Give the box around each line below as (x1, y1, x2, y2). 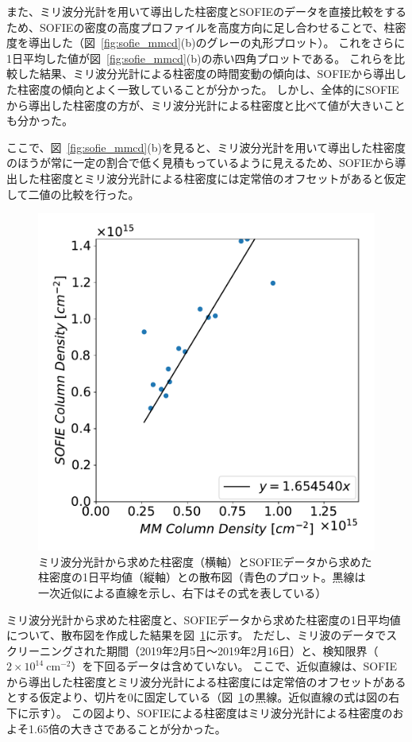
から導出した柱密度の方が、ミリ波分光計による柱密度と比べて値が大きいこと (6, 96, 406, 113)
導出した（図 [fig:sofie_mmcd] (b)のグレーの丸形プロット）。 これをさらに (28, 34, 406, 51)
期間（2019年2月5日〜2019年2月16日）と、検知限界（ (106, 642, 379, 658)
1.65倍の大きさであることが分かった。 (28, 720, 226, 736)
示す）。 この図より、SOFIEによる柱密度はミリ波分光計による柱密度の (28, 705, 393, 721)
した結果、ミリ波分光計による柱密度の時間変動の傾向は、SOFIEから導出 (17, 65, 395, 82)
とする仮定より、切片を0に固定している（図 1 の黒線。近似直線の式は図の (6, 689, 389, 705)
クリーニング (6, 642, 73, 658)
